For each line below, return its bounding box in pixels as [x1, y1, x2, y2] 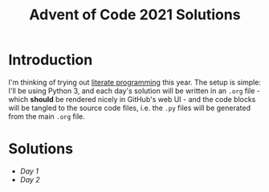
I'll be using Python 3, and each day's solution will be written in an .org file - [8, 86, 261, 96]
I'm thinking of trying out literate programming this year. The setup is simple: [8, 77, 261, 87]
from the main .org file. [8, 111, 86, 121]
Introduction [8, 51, 93, 69]
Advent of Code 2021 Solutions [29, 6, 241, 24]
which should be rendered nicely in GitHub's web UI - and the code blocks [8, 94, 256, 104]
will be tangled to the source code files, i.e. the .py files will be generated [8, 103, 251, 112]
